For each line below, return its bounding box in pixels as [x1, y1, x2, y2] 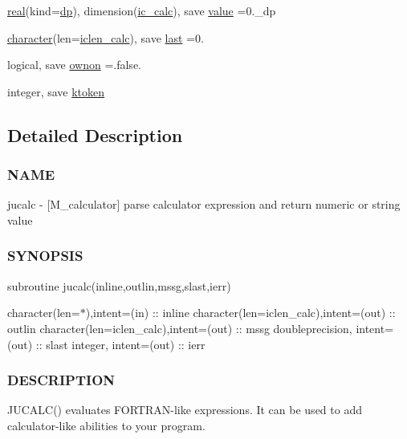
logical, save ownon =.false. [7, 56, 141, 73]
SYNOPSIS [7, 246, 83, 266]
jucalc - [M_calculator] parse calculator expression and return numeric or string [7, 196, 401, 213]
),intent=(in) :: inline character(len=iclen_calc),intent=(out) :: [85, 304, 396, 321]
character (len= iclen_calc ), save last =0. [7, 29, 204, 46]
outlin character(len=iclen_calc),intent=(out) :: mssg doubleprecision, [7, 319, 352, 336]
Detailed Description [7, 122, 183, 147]
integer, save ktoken [7, 83, 105, 100]
